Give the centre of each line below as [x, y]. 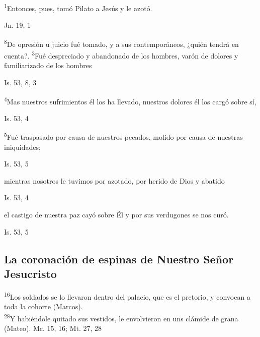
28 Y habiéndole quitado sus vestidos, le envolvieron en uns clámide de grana [121, 317]
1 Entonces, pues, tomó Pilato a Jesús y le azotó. [78, 7]
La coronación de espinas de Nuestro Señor [119, 259]
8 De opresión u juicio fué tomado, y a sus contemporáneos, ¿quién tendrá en [121, 43]
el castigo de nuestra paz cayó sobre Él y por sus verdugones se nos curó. [116, 214]
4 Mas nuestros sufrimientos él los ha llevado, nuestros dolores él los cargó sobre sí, [130, 100]
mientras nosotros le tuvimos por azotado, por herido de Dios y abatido [114, 180]
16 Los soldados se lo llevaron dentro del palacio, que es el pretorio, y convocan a [127, 296]
